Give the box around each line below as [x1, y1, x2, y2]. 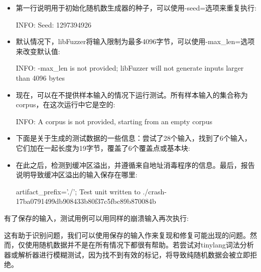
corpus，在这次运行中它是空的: [16, 99, 115, 110]
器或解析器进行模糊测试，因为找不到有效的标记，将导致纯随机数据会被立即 [4, 249, 250, 259]
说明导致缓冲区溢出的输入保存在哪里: [16, 169, 138, 180]
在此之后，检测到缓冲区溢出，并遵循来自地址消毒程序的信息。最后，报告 [16, 159, 255, 170]
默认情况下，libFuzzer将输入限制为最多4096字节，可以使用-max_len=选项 [16, 36, 255, 47]
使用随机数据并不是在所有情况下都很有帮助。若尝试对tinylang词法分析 [25, 239, 254, 250]
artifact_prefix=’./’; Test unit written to [16, 186, 141, 196]
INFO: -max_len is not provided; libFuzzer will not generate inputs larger [16, 63, 244, 73]
